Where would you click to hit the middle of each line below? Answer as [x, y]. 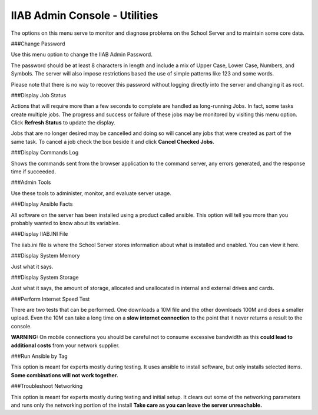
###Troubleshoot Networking [47, 386]
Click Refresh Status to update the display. [63, 123]
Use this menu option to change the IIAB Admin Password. [82, 55]
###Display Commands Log [45, 153]
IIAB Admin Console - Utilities [85, 15]
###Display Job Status [39, 95]
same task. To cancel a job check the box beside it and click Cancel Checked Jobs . [112, 141]
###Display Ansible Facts [42, 204]
